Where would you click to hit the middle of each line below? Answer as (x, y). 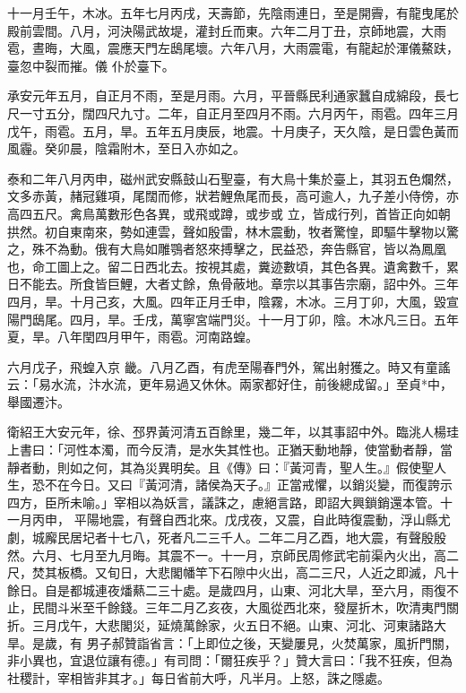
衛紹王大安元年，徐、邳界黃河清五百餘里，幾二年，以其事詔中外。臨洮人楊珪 (233, 432)
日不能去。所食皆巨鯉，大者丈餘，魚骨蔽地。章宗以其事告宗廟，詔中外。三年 (233, 284)
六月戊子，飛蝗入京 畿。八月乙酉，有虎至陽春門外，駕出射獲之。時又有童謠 (229, 366)
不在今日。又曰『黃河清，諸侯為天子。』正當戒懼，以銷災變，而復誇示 (248, 485)
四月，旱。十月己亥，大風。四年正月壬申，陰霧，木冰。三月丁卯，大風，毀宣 (233, 301)
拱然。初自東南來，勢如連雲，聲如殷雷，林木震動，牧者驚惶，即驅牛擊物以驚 (233, 231)
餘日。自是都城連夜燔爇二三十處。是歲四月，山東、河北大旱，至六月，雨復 (227, 589)
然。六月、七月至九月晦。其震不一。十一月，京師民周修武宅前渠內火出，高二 (233, 554)
